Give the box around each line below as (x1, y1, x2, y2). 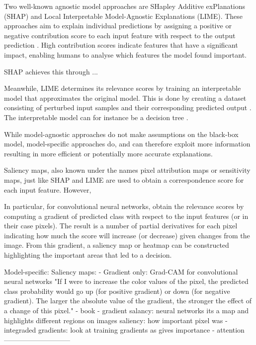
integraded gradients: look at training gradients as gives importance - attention (4, 325, 245, 335)
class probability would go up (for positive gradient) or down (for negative (4, 285, 230, 296)
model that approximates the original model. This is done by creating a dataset (4, 92, 247, 103)
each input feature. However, (4, 184, 91, 195)
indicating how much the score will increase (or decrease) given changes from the (4, 230, 250, 240)
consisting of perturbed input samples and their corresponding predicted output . (4, 102, 252, 113)
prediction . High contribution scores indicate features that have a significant (4, 40, 238, 50)
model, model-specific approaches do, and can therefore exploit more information (4, 138, 251, 149)
